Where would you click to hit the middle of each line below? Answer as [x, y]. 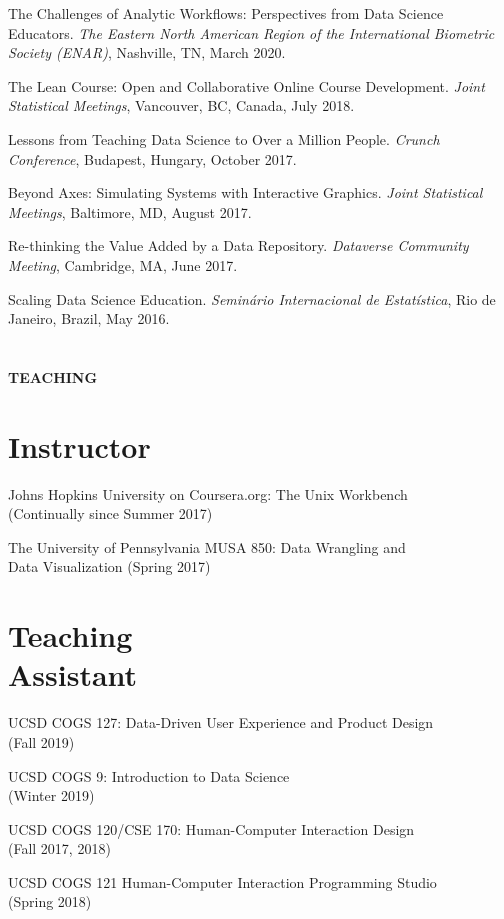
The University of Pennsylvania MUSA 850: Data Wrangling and [207, 546]
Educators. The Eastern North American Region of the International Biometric [251, 32]
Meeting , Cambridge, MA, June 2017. [123, 264]
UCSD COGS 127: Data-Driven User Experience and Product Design [221, 722]
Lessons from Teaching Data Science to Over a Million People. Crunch [224, 138]
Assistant [73, 674]
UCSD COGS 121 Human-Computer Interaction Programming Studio [222, 881]
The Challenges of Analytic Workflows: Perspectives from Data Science [226, 13]
